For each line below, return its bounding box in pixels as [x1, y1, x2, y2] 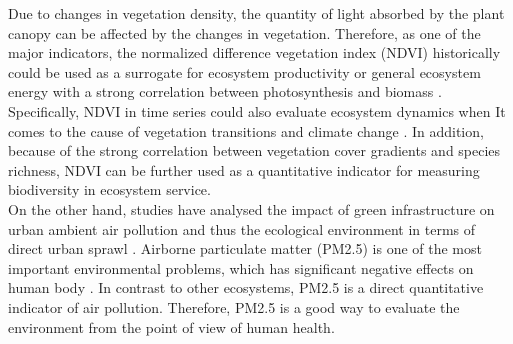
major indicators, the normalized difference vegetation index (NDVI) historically [8, 42, 501, 63]
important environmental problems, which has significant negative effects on [8, 257, 474, 278]
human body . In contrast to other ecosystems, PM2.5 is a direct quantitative [8, 277, 484, 298]
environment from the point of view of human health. [8, 316, 335, 337]
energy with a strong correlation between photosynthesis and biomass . [8, 81, 442, 102]
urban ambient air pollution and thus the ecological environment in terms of [8, 218, 476, 239]
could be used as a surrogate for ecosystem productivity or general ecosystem [8, 61, 481, 82]
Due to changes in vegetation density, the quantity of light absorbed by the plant [8, 3, 505, 23]
